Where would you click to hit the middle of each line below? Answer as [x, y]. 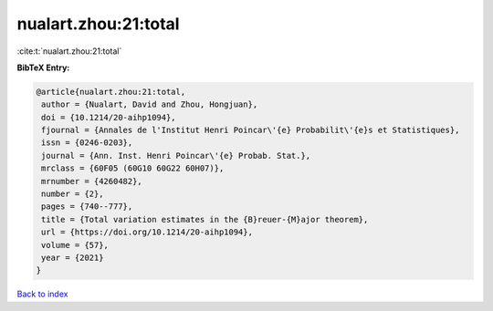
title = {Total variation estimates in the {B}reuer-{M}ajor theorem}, [205, 219]
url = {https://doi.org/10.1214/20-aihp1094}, [147, 232]
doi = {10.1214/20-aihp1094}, [109, 117]
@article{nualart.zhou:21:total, [111, 92]
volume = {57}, [75, 245]
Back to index [42, 294]
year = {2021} [73, 258]
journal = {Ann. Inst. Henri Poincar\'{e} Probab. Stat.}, [176, 155]
